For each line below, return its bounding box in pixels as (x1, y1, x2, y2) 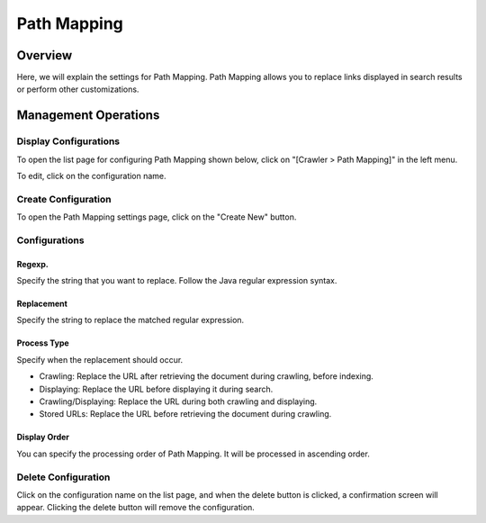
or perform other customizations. (16, 84, 139, 95)
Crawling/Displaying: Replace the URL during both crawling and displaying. (39, 396, 318, 407)
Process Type (16, 338, 69, 348)
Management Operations (16, 108, 160, 123)
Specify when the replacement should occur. (16, 354, 184, 365)
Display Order (16, 432, 70, 443)
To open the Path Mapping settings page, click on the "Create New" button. (16, 212, 297, 222)
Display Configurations (16, 135, 121, 148)
